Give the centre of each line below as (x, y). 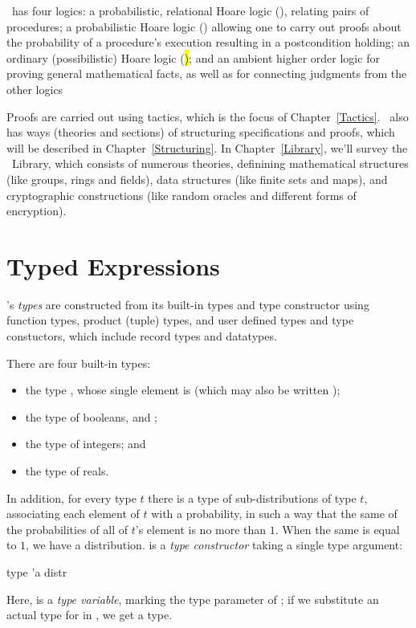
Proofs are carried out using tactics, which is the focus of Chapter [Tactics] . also (208, 116)
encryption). (37, 211)
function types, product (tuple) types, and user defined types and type (180, 320)
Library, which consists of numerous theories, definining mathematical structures (210, 163)
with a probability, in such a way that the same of (274, 514)
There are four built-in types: (79, 363)
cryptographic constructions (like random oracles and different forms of (181, 195)
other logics (35, 89)
